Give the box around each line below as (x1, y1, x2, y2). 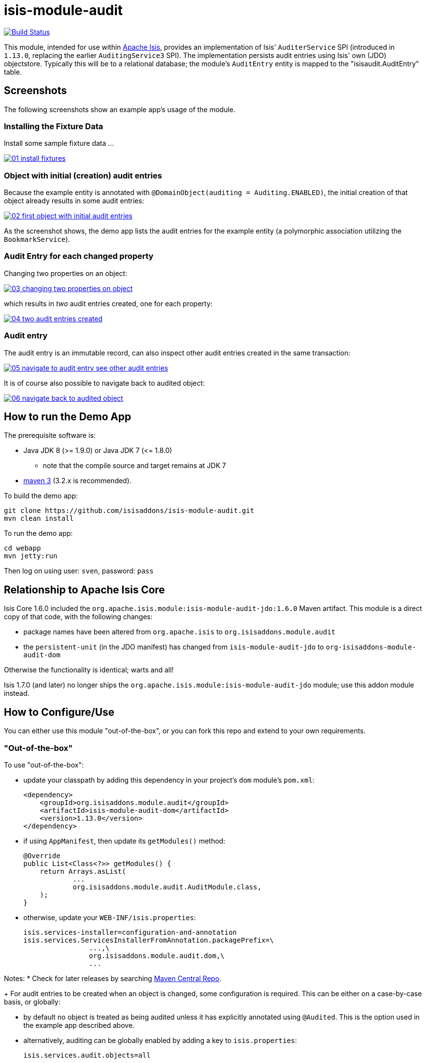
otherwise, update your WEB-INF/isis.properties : (23, 913, 196, 922)
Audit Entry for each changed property (4, 251, 154, 261)
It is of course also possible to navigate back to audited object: (4, 378, 205, 387)
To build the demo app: (4, 492, 78, 500)
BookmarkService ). (4, 235, 70, 244)
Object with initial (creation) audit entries (4, 170, 162, 180)
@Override (23, 851, 60, 860)
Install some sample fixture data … (4, 139, 114, 148)
